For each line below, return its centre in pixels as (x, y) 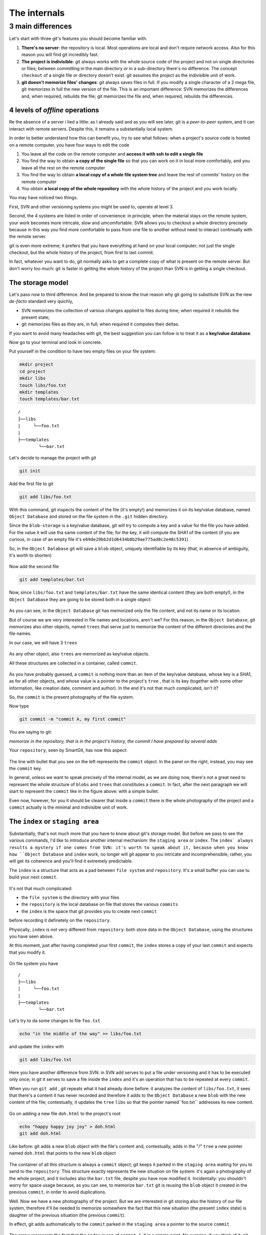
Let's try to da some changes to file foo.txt (55, 1021)
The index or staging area (54, 821)
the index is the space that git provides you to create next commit (89, 911)
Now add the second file (34, 567)
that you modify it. (28, 952)
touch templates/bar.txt (50, 399)
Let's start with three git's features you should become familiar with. (78, 39)
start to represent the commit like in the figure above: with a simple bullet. (84, 791)
